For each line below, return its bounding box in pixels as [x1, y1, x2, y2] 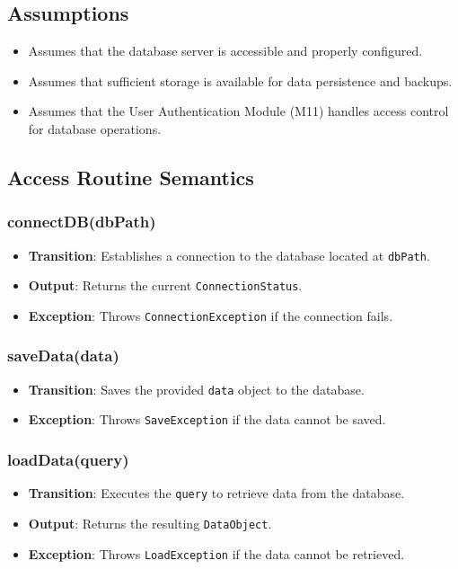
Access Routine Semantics [7, 163, 254, 191]
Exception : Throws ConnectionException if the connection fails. [28, 306, 393, 325]
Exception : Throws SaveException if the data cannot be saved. [28, 410, 386, 429]
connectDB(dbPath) [7, 210, 156, 233]
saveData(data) [7, 344, 119, 367]
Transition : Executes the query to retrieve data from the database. [28, 484, 405, 502]
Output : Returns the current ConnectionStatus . [28, 276, 303, 295]
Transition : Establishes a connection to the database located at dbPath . [28, 245, 430, 264]
